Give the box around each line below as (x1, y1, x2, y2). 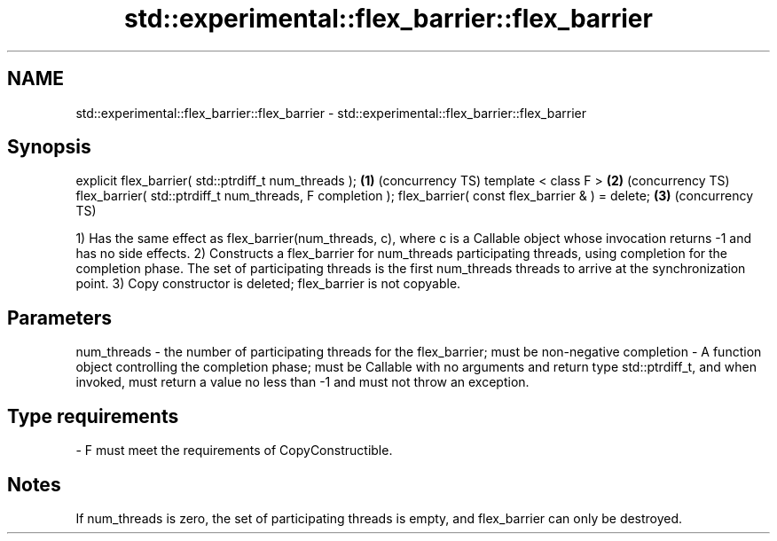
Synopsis (7, 136, 91, 159)
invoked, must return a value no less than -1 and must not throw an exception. (75, 374, 530, 390)
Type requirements (7, 404, 179, 427)
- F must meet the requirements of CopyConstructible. (75, 443, 393, 459)
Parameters (7, 306, 112, 329)
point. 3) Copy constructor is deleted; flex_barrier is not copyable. (75, 276, 461, 292)
